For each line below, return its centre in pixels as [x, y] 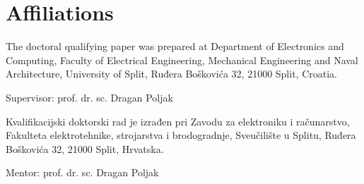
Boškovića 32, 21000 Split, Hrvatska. [85, 148]
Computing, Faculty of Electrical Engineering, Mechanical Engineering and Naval [182, 60]
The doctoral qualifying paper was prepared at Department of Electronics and [175, 46]
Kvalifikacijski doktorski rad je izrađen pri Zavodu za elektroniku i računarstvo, [178, 121]
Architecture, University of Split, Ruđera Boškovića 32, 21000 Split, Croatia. [171, 74]
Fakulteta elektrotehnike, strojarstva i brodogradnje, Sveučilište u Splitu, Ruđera [181, 135]
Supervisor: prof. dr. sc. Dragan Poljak [89, 97]
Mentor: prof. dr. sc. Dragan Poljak [82, 172]
